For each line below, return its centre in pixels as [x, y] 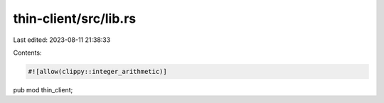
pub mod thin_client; [43, 90]
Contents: [27, 53]
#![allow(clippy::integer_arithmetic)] [97, 71]
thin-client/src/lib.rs [75, 18]
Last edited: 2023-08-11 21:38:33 [62, 40]
